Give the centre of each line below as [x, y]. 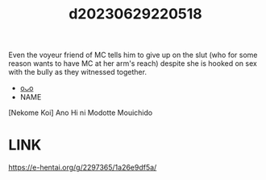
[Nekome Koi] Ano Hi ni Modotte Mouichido [81, 112]
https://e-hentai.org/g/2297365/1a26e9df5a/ [83, 168]
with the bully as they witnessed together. [78, 72]
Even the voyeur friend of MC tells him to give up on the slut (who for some [133, 55]
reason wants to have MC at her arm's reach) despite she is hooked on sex [133, 63]
